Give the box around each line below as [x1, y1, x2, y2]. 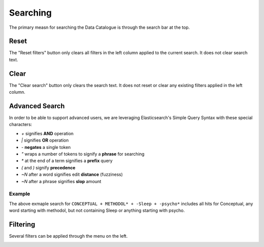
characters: [9, 122, 32, 127]
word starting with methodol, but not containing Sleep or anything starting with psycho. [9, 207, 185, 213]
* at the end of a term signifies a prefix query [21, 158, 113, 164]
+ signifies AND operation [21, 130, 74, 136]
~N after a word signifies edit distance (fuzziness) [21, 171, 123, 178]
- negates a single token [21, 144, 71, 150]
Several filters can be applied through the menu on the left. [9, 233, 128, 239]
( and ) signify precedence [21, 165, 76, 170]
